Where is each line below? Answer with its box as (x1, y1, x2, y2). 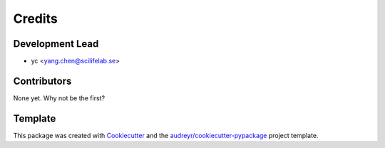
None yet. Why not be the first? (13, 93, 106, 102)
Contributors (13, 75, 72, 87)
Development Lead (13, 38, 99, 50)
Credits (13, 11, 58, 26)
